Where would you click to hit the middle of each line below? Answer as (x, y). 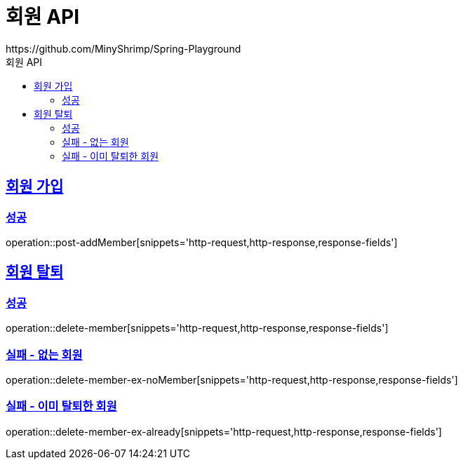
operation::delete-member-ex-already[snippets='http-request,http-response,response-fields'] (224, 431)
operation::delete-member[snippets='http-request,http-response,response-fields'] (197, 328)
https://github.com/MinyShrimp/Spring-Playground (123, 48)
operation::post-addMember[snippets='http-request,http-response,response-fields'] (202, 242)
